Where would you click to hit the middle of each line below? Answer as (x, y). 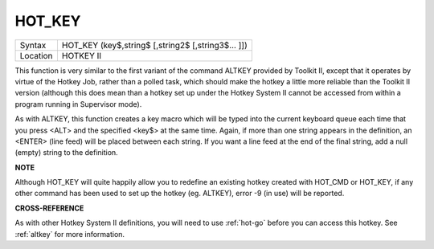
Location (36, 55)
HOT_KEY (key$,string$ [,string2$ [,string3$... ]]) (155, 45)
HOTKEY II (82, 55)
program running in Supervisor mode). (78, 104)
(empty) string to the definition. (66, 153)
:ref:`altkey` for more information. (70, 234)
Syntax (33, 45)
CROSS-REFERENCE (49, 208)
